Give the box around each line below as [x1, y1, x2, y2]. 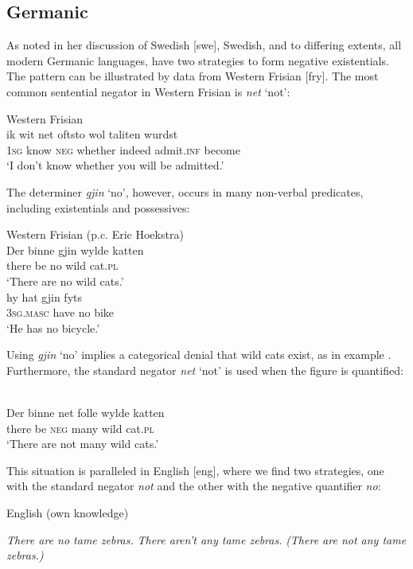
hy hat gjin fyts [6, 288, 82, 305]
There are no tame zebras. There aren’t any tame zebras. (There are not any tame [6, 531, 407, 548]
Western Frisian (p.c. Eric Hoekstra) [6, 226, 184, 243]
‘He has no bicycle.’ [6, 319, 100, 336]
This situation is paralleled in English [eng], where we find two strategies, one [6, 462, 384, 478]
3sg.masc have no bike [6, 304, 115, 321]
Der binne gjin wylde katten [6, 241, 144, 258]
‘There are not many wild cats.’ [6, 435, 159, 452]
